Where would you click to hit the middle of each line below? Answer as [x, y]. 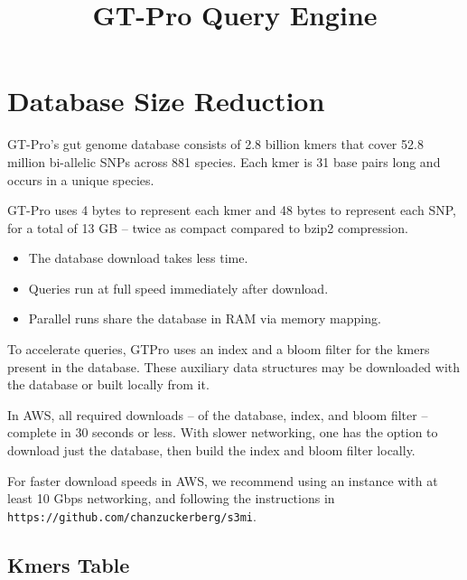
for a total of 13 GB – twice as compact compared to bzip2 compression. [208, 227]
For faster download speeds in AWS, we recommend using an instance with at [223, 480]
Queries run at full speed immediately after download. [178, 288]
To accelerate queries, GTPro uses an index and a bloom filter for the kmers [219, 349]
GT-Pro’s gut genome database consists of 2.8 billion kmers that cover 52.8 [215, 144]
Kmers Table [69, 564]
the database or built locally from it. [108, 384]
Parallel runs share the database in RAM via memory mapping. [205, 318]
